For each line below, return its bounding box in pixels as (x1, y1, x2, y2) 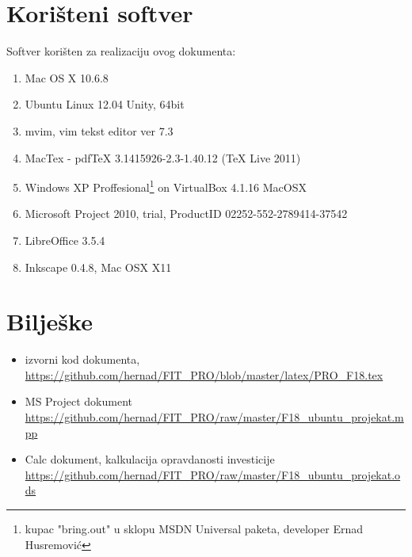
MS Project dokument (25, 393, 132, 410)
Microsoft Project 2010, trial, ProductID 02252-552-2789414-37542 (25, 205, 348, 222)
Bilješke (6, 305, 93, 338)
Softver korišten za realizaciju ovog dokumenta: (6, 43, 236, 59)
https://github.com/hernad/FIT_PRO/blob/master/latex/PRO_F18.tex (25, 366, 383, 383)
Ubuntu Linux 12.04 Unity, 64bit (25, 96, 185, 113)
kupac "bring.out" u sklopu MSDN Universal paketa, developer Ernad (25, 521, 363, 536)
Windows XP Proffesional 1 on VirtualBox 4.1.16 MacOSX (25, 177, 307, 195)
